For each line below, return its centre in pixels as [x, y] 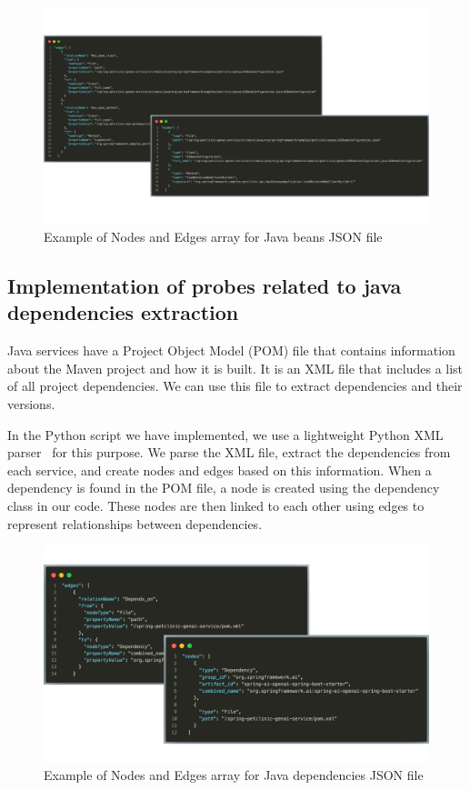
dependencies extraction [123, 312]
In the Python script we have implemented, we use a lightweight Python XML [225, 434]
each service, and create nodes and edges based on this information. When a [220, 470]
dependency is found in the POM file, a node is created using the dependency [224, 488]
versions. [31, 404]
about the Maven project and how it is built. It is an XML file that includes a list [235, 368]
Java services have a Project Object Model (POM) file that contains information [231, 350]
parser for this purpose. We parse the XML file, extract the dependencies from [229, 452]
